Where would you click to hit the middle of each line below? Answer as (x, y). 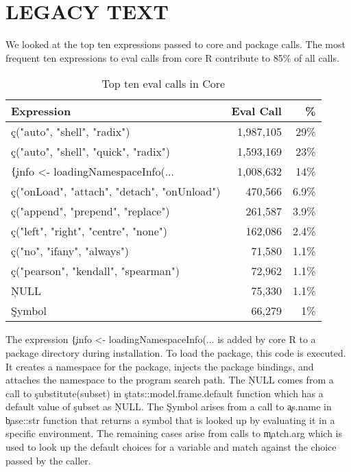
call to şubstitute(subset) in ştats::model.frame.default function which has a (165, 393)
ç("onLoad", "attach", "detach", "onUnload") (116, 191)
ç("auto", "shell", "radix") (71, 132)
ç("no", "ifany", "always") (70, 251)
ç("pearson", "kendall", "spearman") (95, 271)
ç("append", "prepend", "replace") (90, 211)
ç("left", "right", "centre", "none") (89, 231)
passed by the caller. (48, 460)
